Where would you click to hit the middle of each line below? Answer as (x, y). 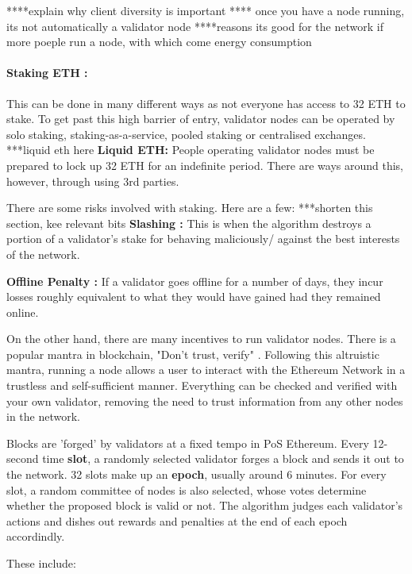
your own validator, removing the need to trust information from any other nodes (205, 401)
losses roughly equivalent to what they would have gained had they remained (194, 297)
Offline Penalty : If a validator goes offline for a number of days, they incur (195, 281)
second (23, 458)
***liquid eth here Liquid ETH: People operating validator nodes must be (191, 150)
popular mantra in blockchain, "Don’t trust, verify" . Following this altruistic (193, 354)
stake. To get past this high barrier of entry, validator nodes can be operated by (201, 119)
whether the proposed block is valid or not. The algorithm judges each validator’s (205, 505)
